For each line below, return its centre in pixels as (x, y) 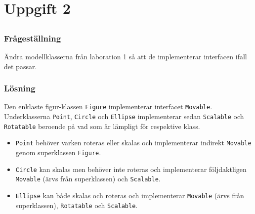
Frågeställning (33, 38)
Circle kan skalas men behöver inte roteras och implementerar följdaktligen (131, 169)
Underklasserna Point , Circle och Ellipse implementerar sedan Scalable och (124, 116)
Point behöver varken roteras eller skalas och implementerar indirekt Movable (133, 143)
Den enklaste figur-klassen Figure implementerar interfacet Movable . (108, 107)
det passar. (21, 66)
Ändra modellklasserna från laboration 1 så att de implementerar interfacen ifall (126, 57)
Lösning (20, 88)
